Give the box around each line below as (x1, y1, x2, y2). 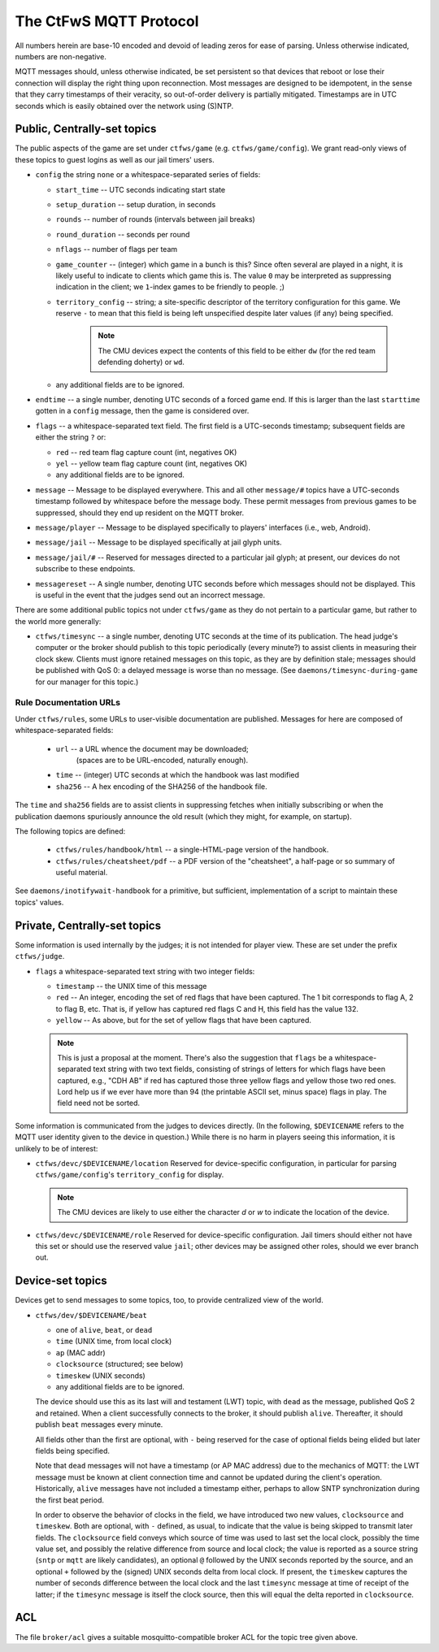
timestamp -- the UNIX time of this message (55, 981, 207, 991)
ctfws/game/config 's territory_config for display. (35, 1170, 224, 1180)
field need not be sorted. (57, 1098, 141, 1108)
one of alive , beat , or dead (55, 1325, 153, 1335)
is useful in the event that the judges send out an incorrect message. (35, 590, 266, 600)
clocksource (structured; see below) (55, 1359, 184, 1369)
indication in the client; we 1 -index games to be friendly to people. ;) (55, 282, 285, 292)
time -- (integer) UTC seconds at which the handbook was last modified (55, 770, 300, 780)
